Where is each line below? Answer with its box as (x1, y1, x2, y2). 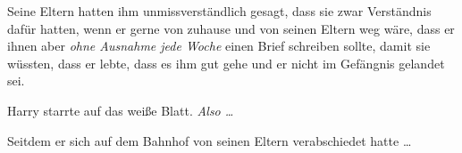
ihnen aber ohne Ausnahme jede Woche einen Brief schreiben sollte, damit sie (7, 36, 431, 55)
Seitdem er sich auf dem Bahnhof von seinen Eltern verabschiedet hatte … (7, 131, 412, 149)
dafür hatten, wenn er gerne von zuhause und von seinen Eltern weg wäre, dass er (7, 19, 455, 37)
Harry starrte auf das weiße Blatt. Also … (7, 101, 234, 119)
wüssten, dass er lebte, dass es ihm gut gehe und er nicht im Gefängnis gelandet (7, 53, 445, 72)
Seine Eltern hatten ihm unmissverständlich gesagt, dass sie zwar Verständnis (7, 2, 432, 20)
